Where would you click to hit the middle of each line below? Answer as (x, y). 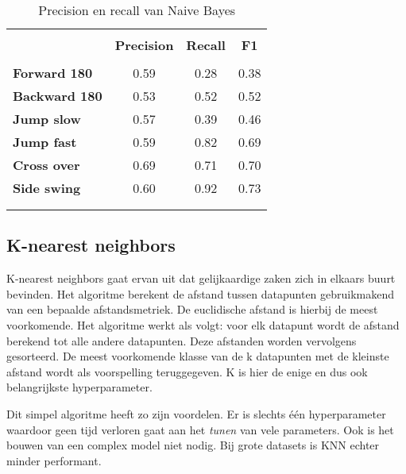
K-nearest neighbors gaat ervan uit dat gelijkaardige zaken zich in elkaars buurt (201, 278)
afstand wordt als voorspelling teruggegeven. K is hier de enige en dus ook (187, 371)
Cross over (46, 165)
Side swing (47, 188)
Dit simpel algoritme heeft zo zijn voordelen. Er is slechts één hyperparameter (196, 413)
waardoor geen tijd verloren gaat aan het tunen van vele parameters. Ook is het (200, 429)
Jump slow (47, 119)
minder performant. (54, 460)
